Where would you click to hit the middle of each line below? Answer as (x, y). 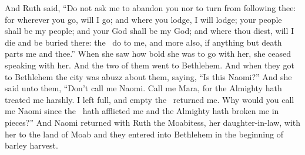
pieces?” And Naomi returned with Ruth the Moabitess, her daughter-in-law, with (153, 122)
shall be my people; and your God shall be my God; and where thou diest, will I (150, 31)
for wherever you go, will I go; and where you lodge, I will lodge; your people (143, 19)
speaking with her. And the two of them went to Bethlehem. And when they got (150, 65)
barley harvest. (31, 145)
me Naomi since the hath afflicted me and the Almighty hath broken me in (142, 111)
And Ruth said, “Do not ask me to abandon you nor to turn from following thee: (150, 8)
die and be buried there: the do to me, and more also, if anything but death (143, 42)
